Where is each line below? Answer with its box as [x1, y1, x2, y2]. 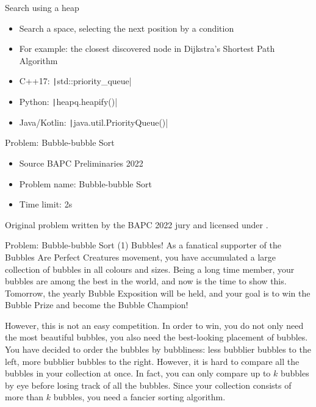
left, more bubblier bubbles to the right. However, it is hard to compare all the [5, 355, 300, 367]
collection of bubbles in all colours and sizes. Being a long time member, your [5, 262, 295, 275]
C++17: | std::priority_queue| [19, 74, 132, 87]
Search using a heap [5, 1, 79, 13]
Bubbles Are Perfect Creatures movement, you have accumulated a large [5, 250, 276, 263]
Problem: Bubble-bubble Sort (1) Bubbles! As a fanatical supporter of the [5, 239, 281, 251]
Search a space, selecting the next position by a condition [19, 21, 234, 34]
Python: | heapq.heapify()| [19, 95, 118, 108]
